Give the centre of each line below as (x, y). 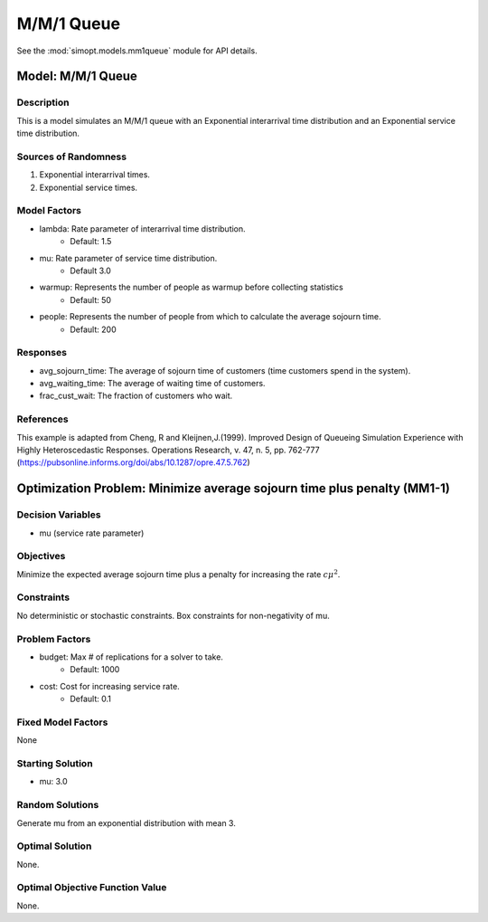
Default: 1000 (95, 670)
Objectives (41, 556)
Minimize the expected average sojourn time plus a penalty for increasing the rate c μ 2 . (178, 573)
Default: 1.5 (91, 242)
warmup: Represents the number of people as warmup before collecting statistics (191, 287)
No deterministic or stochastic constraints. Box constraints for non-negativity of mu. (173, 615)
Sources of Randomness (71, 157)
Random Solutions (58, 805)
